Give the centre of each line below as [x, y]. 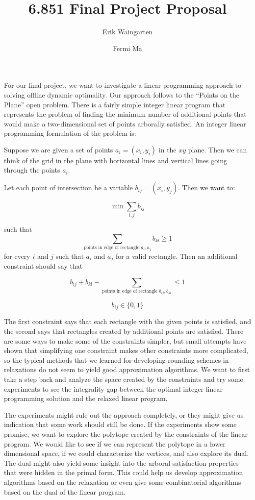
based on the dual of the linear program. [65, 491]
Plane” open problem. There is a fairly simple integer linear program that [115, 104]
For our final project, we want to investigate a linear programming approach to [123, 85]
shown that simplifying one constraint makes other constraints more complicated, [126, 350]
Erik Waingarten [127, 32]
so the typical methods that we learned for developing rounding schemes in [116, 360]
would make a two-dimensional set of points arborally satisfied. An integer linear [125, 123]
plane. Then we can [217, 149]
